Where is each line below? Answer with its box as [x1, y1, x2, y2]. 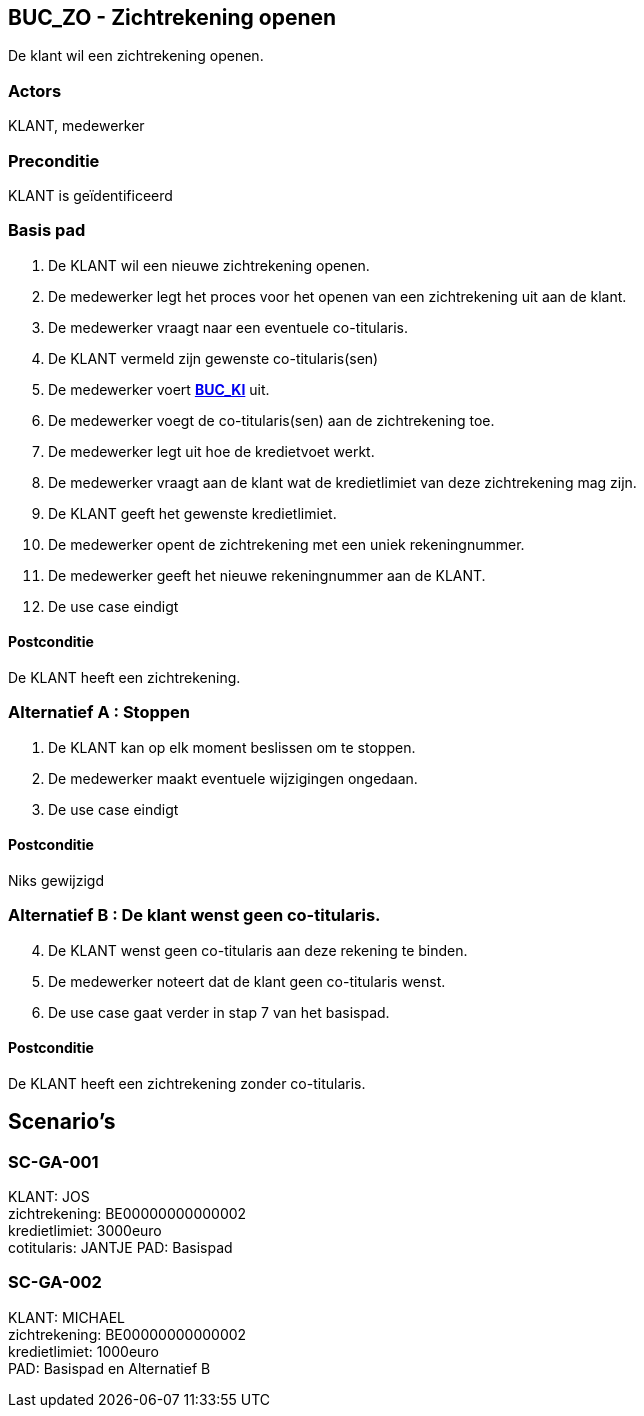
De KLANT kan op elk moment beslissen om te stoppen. [48, 738, 416, 756]
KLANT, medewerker [8, 117, 145, 135]
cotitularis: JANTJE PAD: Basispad [8, 1239, 233, 1257]
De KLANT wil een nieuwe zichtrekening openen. [48, 256, 370, 274]
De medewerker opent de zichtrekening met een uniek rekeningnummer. [48, 535, 525, 553]
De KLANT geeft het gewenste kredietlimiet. [48, 504, 337, 522]
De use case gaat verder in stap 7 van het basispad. [48, 1003, 390, 1021]
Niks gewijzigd [8, 871, 104, 889]
